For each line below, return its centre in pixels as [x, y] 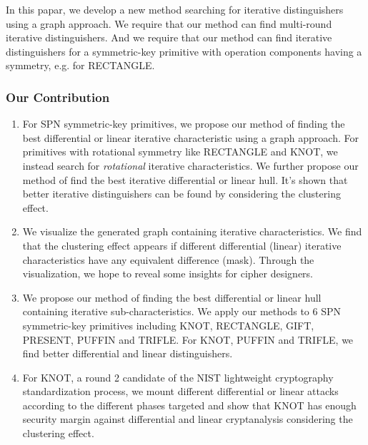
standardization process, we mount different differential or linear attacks [180, 391]
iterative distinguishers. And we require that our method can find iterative [169, 37]
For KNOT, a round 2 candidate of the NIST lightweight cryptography [178, 377]
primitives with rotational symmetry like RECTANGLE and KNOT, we [180, 152]
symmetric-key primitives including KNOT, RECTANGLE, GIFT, [168, 325]
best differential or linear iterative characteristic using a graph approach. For [190, 137]
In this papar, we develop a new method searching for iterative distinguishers [175, 9]
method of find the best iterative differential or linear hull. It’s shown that [185, 179]
